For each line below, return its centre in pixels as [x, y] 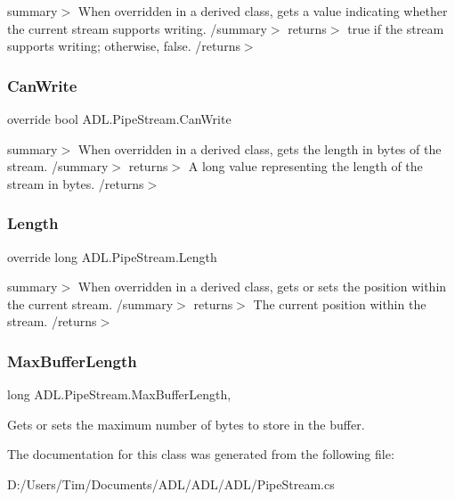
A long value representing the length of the [305, 166]
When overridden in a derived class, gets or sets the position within [262, 287]
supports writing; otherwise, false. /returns [124, 46]
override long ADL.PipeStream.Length [112, 256]
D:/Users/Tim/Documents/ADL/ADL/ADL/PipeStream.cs [171, 484]
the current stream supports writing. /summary [137, 28]
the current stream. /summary [90, 303]
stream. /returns [52, 321]
